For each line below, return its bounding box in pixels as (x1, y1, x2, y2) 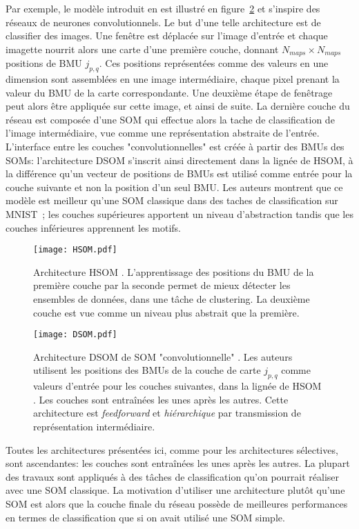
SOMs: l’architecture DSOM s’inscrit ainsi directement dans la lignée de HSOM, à (6, 152, 353, 167)
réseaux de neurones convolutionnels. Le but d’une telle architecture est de (6, 14, 321, 29)
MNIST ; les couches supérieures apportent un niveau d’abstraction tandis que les (6, 206, 353, 221)
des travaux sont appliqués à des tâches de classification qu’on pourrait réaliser (6, 469, 340, 483)
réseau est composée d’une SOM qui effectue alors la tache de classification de (6, 112, 335, 126)
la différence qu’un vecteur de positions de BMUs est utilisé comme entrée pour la (6, 166, 353, 181)
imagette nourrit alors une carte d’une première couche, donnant (6, 41, 279, 56)
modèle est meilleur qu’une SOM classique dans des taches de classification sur (6, 193, 338, 208)
